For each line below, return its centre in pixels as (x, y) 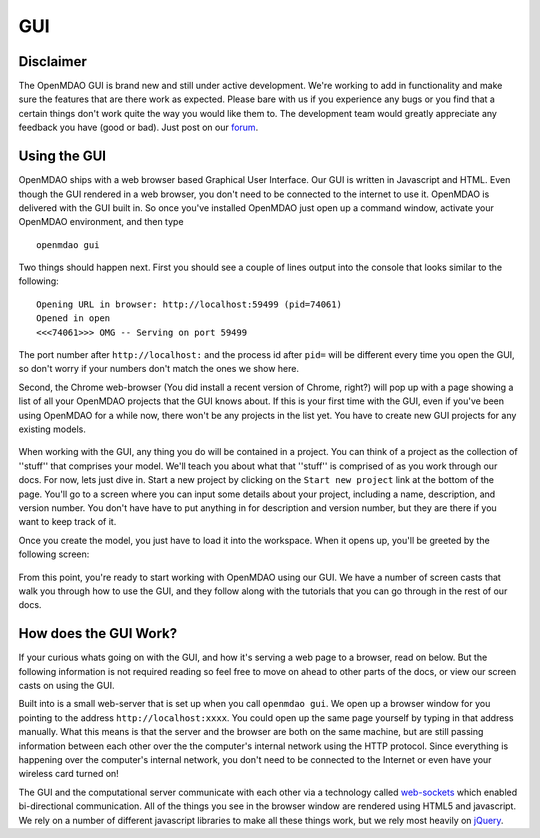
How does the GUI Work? (98, 633)
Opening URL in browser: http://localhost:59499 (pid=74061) (189, 304)
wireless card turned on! (68, 774)
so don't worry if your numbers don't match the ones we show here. (159, 369)
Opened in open (73, 318)
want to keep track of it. (67, 522)
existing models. (52, 429)
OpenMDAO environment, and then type (101, 222)
